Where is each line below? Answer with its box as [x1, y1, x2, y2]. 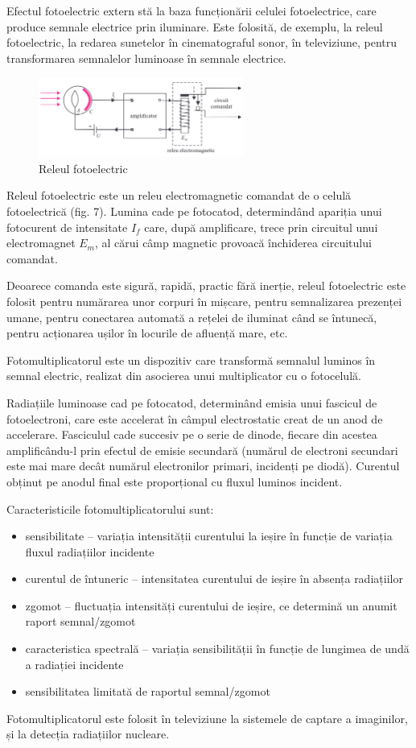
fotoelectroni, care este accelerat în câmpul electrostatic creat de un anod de [6, 410, 383, 427]
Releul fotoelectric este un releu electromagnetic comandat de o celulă [6, 187, 352, 204]
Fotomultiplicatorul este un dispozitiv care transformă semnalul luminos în [6, 351, 376, 368]
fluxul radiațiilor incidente [25, 543, 154, 560]
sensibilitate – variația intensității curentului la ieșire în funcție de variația [25, 527, 393, 544]
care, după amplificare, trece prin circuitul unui [144, 218, 378, 235]
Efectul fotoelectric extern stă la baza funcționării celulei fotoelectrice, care [6, 2, 377, 19]
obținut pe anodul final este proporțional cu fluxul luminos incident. [6, 473, 343, 490]
